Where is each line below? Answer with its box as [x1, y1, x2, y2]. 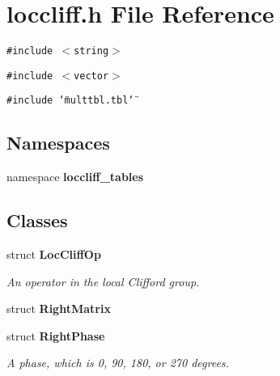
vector [74, 70, 109, 82]
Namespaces [6, 130, 110, 155]
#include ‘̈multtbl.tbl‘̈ [6, 95, 134, 107]
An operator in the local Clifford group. [6, 272, 200, 289]
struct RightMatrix [6, 300, 111, 317]
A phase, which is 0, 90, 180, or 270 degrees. [6, 354, 229, 371]
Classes [6, 208, 68, 233]
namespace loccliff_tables [6, 168, 144, 185]
